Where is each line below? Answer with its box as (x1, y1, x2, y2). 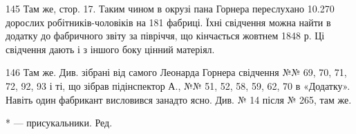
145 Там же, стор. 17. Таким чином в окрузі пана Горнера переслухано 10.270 (6, 1, 335, 15)
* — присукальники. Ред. (6, 115, 113, 130)
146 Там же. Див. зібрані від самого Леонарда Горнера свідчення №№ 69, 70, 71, (6, 65, 347, 79)
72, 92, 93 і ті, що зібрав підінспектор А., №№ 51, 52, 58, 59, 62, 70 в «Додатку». (6, 78, 350, 93)
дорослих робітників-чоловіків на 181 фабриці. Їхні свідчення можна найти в (6, 15, 331, 29)
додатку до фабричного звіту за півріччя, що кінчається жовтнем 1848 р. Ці (6, 28, 325, 43)
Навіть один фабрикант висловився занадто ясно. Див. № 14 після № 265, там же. (6, 92, 352, 106)
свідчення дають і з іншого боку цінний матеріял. (6, 41, 215, 56)
